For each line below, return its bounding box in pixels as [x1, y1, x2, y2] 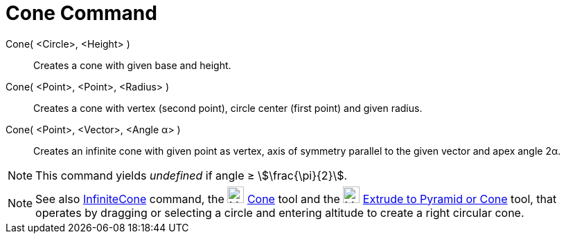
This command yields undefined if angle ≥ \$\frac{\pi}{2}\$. [35, 168, 348, 182]
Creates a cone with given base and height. [33, 59, 231, 71]
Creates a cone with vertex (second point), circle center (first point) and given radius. [33, 102, 423, 114]
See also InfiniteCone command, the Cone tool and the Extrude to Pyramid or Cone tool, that [35, 191, 557, 206]
